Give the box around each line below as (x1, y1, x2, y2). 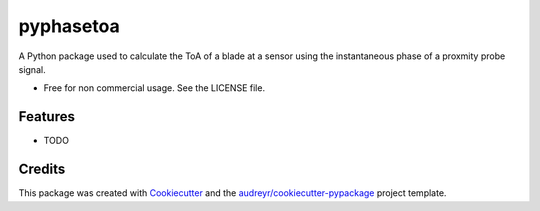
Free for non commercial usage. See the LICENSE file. (43, 82, 265, 94)
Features (18, 108, 75, 125)
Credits (18, 161, 66, 178)
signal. (18, 63, 46, 75)
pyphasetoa (18, 15, 120, 37)
